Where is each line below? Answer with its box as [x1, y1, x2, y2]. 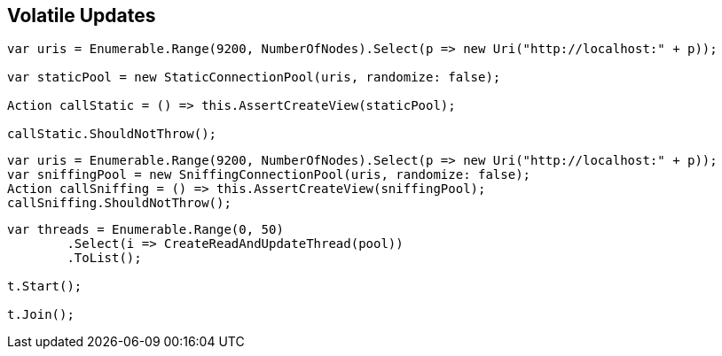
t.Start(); [7, 279, 82, 294]
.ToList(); [67, 251, 142, 266]
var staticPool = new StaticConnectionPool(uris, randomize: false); [7, 70, 501, 85]
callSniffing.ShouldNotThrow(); [7, 196, 232, 211]
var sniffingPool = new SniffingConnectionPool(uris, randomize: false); [7, 167, 531, 182]
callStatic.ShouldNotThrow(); [7, 127, 217, 142]
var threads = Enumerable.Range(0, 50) [7, 222, 284, 237]
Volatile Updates [7, 4, 156, 27]
